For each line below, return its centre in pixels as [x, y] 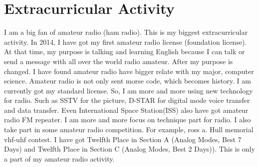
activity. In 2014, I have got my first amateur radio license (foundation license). [126, 42]
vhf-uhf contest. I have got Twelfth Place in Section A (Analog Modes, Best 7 [123, 139]
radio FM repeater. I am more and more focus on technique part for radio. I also [128, 120]
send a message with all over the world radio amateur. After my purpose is [119, 61]
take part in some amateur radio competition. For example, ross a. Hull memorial [129, 129]
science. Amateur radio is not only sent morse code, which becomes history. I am [128, 81]
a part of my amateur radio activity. [59, 158]
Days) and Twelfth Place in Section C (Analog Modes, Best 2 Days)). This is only [129, 149]
